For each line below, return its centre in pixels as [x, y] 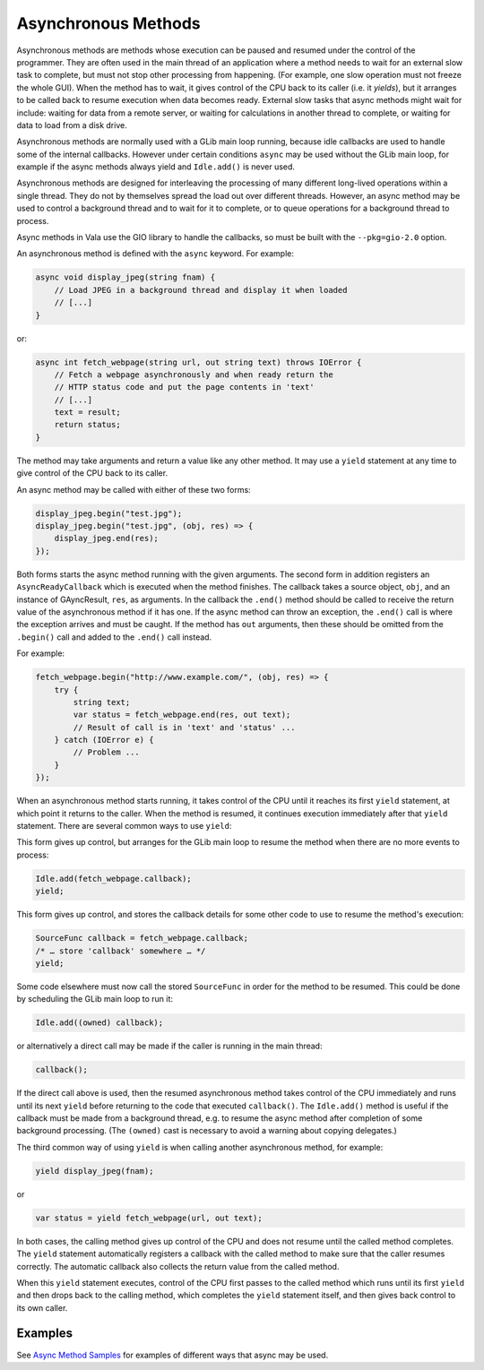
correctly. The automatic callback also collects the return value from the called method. [178, 1266]
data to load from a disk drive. [72, 125]
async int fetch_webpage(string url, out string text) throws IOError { [199, 362]
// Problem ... [107, 752]
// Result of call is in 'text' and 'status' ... [184, 727]
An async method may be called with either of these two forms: [134, 489]
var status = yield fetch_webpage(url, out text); [149, 1218]
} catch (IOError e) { [104, 740]
